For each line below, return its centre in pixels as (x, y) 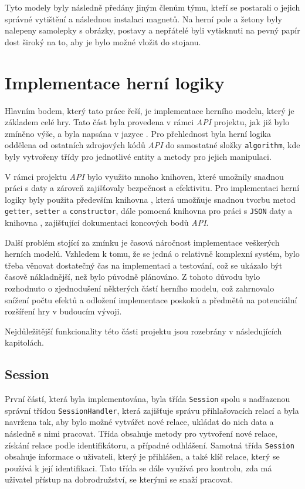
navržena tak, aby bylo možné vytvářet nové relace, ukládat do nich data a (139, 422)
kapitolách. (24, 342)
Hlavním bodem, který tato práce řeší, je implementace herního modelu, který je (150, 110)
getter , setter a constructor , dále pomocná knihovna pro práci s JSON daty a (149, 211)
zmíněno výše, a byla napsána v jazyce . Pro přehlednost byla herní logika (138, 133)
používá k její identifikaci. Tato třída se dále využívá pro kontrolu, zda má (138, 468)
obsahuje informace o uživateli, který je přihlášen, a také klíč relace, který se (142, 456)
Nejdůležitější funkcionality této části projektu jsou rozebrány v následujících (143, 331)
